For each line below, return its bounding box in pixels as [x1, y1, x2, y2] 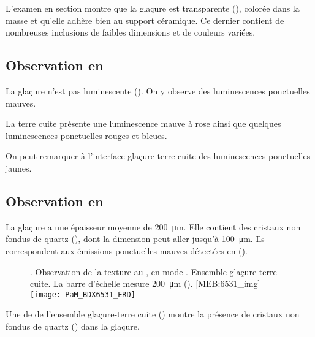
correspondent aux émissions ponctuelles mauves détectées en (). [6, 244, 248, 257]
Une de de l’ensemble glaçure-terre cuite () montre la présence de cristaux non [6, 308, 300, 320]
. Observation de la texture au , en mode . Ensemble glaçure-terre [30, 265, 277, 278]
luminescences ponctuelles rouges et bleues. [6, 129, 167, 142]
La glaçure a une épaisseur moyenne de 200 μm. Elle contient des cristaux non [6, 220, 301, 233]
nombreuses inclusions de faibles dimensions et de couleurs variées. [6, 26, 256, 39]
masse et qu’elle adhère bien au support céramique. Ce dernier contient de [6, 13, 284, 26]
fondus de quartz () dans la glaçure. [6, 319, 140, 332]
